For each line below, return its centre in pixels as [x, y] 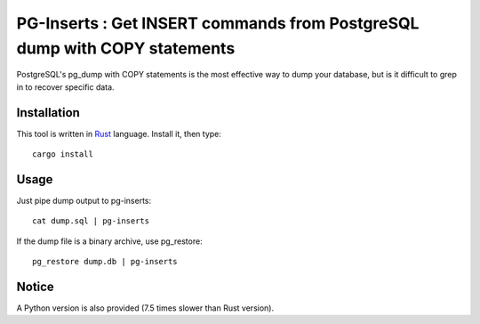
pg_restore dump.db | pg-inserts [105, 262]
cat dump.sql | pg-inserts [91, 221]
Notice [36, 286]
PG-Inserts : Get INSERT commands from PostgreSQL [218, 23]
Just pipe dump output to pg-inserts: [84, 200]
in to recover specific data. [65, 87]
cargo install [63, 154]
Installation [48, 113]
